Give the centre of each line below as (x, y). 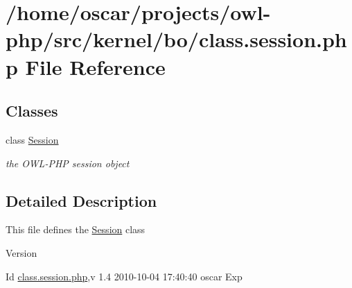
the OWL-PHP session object (68, 163)
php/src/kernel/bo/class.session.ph (176, 39)
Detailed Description (81, 200)
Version (21, 252)
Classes (32, 111)
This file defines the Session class (76, 229)
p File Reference (86, 66)
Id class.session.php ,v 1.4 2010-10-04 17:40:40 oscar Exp (124, 276)
